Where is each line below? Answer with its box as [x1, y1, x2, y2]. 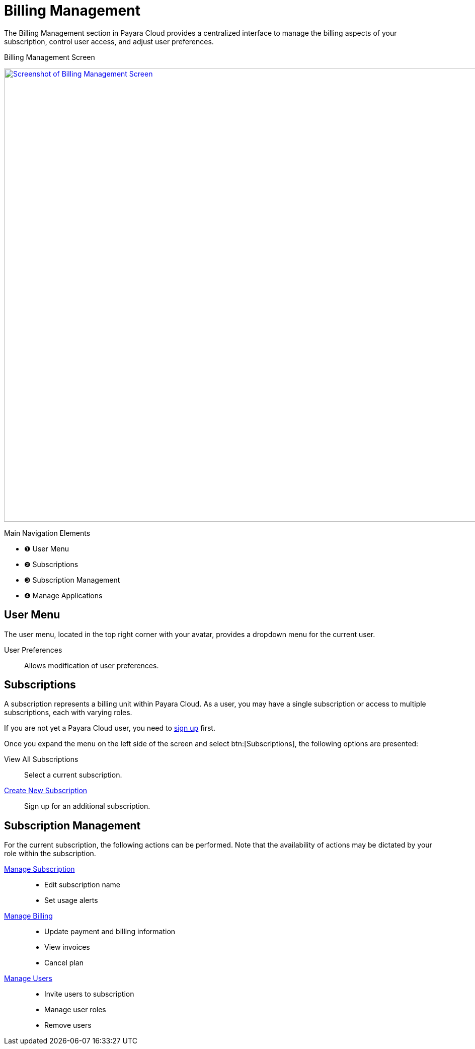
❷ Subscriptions [24, 560, 78, 569]
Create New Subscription [4, 786, 88, 795]
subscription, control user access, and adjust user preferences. [4, 37, 214, 46]
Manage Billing [4, 912, 53, 921]
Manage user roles [44, 1005, 106, 1014]
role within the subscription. [4, 849, 96, 858]
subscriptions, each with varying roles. [4, 708, 132, 717]
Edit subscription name [44, 880, 121, 889]
